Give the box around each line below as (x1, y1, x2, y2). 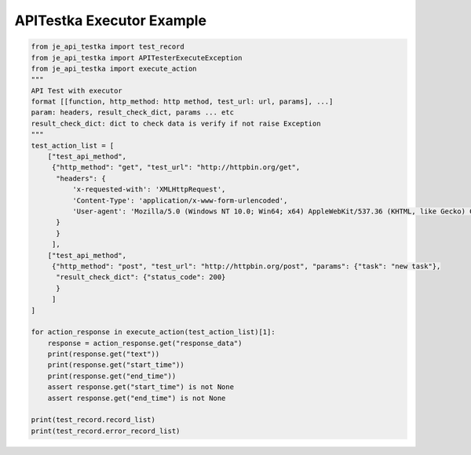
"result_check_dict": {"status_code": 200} (56, 273, 226, 282)
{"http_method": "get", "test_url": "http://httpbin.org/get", (51, 163, 301, 172)
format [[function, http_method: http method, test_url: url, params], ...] (31, 97, 334, 106)
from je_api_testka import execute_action (31, 64, 197, 73)
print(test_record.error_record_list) (31, 426, 181, 435)
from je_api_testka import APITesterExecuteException (31, 53, 243, 62)
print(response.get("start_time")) (47, 361, 184, 369)
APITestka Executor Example (14, 12, 207, 29)
